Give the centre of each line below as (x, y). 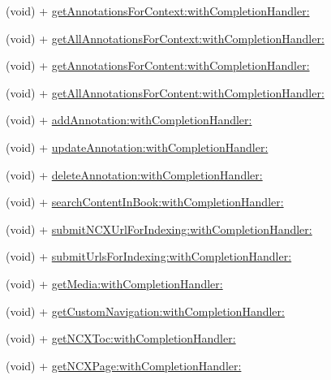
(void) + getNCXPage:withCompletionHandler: (124, 365)
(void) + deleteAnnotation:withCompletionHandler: (134, 174)
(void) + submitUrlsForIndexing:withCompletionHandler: (149, 256)
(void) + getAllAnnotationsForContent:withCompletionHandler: (165, 92)
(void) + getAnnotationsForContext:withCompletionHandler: (158, 11)
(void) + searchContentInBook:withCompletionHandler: (145, 202)
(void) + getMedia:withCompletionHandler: (114, 283)
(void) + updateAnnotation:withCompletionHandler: (137, 147)
